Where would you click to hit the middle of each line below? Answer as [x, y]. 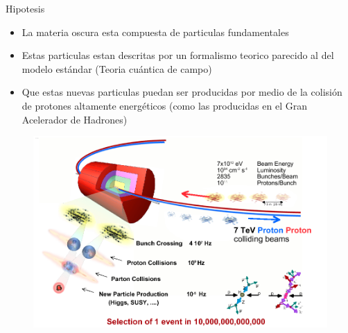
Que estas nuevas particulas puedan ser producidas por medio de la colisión [182, 92]
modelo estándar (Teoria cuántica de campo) [117, 68]
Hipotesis [25, 8]
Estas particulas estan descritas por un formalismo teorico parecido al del [178, 55]
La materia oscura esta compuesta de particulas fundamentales [155, 32]
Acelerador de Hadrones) [75, 119]
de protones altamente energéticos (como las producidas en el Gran [164, 105]
